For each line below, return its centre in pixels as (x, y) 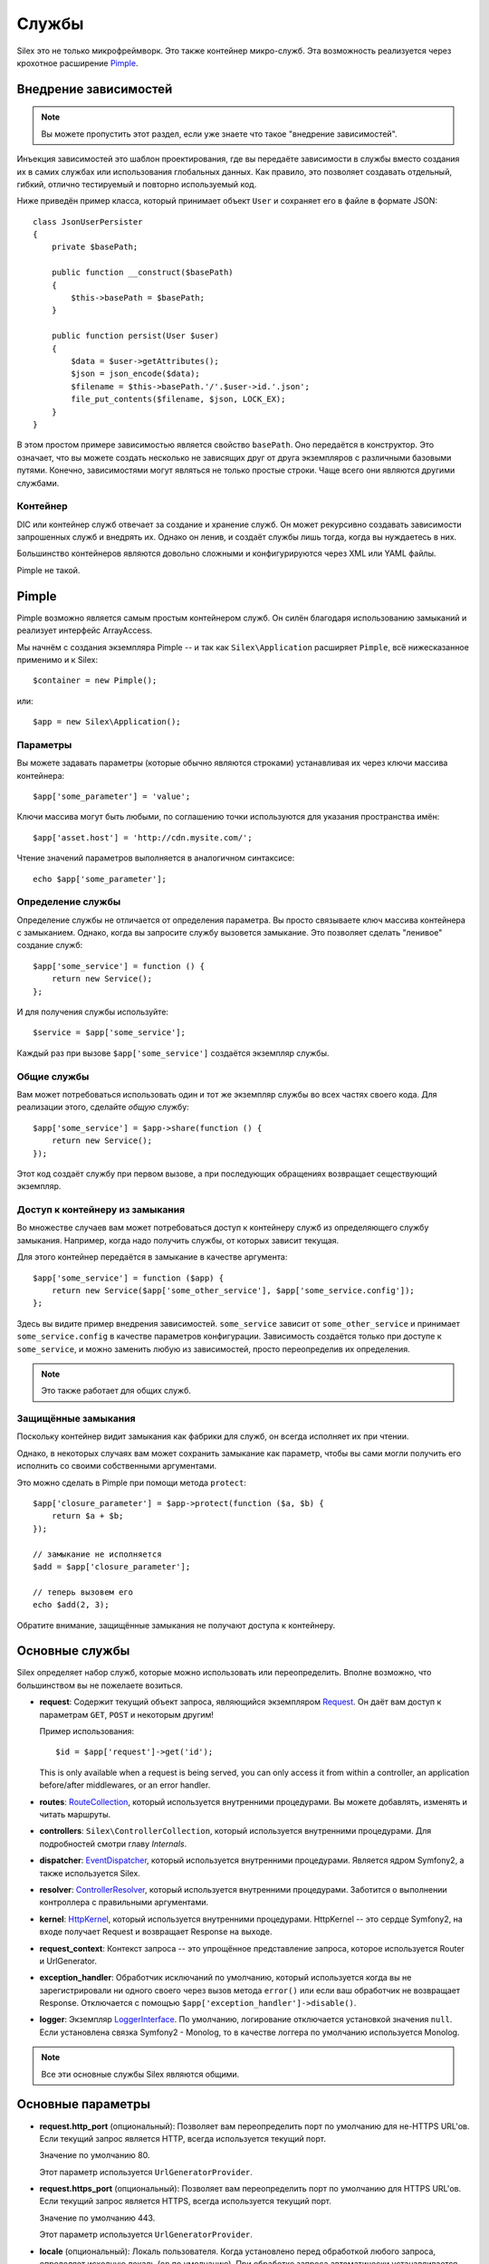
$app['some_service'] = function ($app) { (129, 1278)
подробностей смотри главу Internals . (113, 1844)
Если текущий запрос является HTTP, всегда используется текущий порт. (182, 2138)
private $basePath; (95, 247)
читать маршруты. (75, 1814)
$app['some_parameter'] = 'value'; (112, 796)
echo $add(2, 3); (71, 1605)
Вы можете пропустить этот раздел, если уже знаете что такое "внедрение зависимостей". (219, 134)
